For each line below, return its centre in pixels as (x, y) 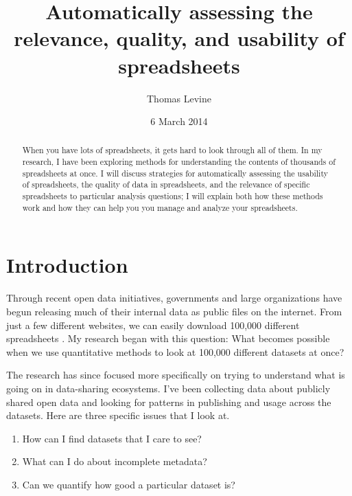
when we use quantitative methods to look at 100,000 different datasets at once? (175, 351)
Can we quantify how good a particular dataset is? (129, 484)
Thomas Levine (179, 98)
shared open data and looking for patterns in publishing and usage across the (169, 402)
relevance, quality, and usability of (179, 38)
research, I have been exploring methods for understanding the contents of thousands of (179, 162)
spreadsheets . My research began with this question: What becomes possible (168, 338)
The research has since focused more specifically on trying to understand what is (176, 375)
